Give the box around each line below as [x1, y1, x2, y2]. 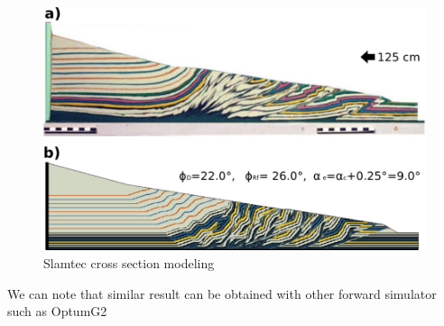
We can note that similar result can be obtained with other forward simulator [7, 284, 437, 303]
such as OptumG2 [7, 302, 107, 321]
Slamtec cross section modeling [43, 254, 215, 273]
